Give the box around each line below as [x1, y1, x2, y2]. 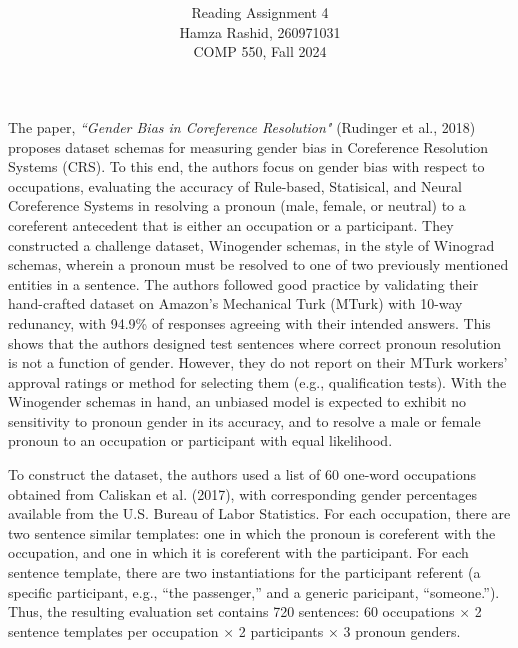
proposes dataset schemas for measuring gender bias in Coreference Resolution [8, 136, 489, 157]
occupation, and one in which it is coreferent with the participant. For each [8, 542, 469, 563]
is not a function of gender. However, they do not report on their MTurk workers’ [8, 352, 508, 373]
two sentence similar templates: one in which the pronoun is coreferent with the [8, 522, 496, 543]
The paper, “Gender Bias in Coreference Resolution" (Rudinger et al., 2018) [8, 116, 476, 137]
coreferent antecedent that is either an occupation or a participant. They [8, 214, 454, 235]
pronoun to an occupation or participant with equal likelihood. [8, 430, 393, 451]
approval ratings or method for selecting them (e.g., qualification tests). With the [8, 371, 507, 392]
